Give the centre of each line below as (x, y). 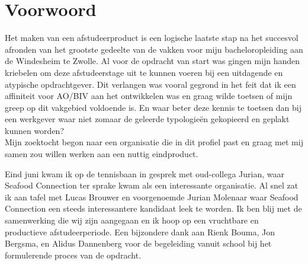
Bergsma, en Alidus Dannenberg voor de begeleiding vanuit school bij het (138, 243)
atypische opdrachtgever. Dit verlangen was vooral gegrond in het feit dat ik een (150, 84)
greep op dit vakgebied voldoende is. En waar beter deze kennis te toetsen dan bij (153, 107)
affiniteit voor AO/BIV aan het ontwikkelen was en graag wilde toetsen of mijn (149, 96)
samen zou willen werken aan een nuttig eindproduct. (102, 154)
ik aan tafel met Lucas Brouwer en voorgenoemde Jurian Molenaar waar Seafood (152, 197)
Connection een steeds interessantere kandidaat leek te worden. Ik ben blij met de (153, 208)
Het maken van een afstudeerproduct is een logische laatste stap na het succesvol (152, 38)
